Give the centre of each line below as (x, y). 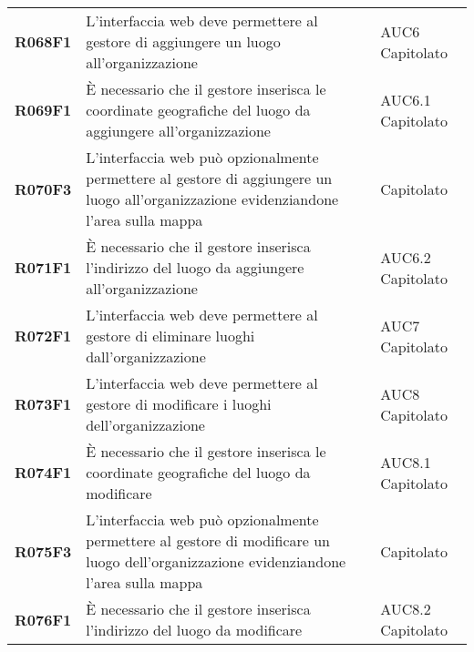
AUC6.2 (406, 257)
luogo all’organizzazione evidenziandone (212, 199)
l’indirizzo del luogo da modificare (194, 630)
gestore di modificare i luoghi (179, 404)
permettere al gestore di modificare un (208, 540)
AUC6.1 (406, 99)
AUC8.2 (406, 609)
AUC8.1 (406, 462)
